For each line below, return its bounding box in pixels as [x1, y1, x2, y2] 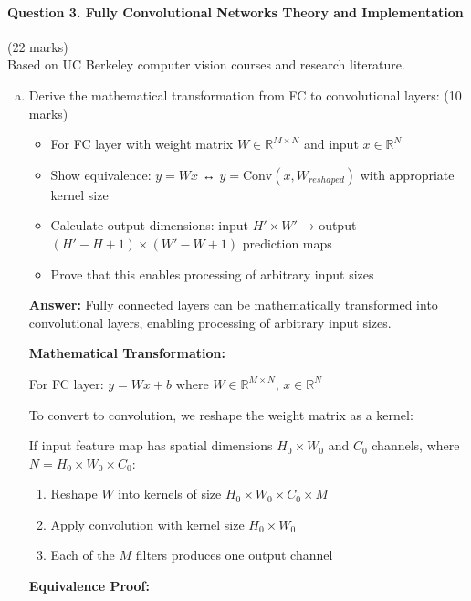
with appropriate [360, 164, 455, 184]
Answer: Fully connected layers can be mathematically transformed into [28, 295, 438, 314]
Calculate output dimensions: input [50, 216, 249, 235]
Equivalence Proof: [28, 576, 150, 596]
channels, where [372, 436, 460, 455]
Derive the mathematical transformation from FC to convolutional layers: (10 [28, 85, 462, 104]
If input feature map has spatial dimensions [28, 436, 273, 455]
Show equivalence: [50, 164, 152, 184]
